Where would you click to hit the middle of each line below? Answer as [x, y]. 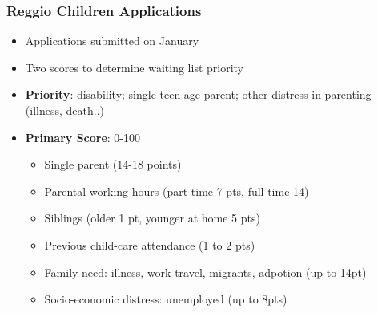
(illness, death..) [64, 110]
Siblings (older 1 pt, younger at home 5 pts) [152, 218]
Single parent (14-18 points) [113, 164]
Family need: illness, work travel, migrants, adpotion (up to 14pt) [205, 272]
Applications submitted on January [112, 41]
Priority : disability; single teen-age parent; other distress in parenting [198, 94]
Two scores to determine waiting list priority [134, 67]
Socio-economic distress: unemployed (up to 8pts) [166, 299]
